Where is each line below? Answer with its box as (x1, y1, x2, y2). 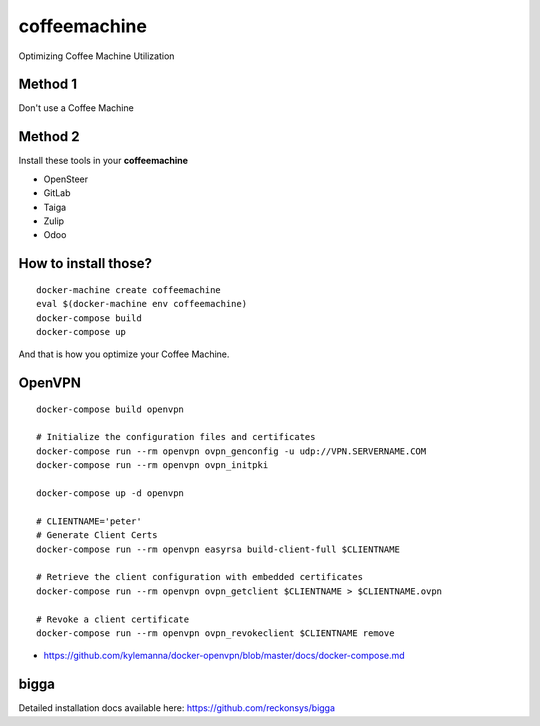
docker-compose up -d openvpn (36, 488, 185, 499)
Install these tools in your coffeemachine (18, 155, 189, 167)
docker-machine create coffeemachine (36, 284, 222, 295)
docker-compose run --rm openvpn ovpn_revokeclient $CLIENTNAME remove (36, 627, 395, 639)
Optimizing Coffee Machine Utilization (18, 50, 175, 62)
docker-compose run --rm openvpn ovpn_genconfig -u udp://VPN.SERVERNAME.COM (36, 445, 427, 457)
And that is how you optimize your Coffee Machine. (18, 348, 230, 360)
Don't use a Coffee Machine (18, 102, 134, 114)
